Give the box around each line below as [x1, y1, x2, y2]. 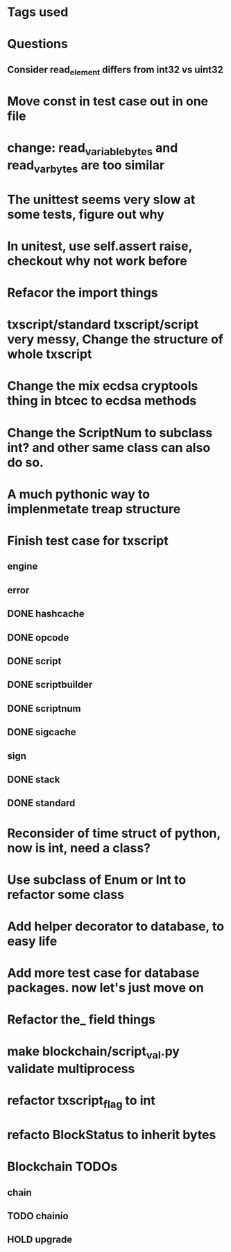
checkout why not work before [7, 253, 187, 269]
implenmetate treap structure [7, 501, 181, 517]
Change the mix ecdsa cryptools [7, 378, 198, 394]
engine [7, 561, 38, 572]
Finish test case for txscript [7, 533, 169, 549]
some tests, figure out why [7, 206, 165, 222]
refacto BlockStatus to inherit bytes [7, 1127, 216, 1143]
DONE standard [7, 797, 76, 809]
